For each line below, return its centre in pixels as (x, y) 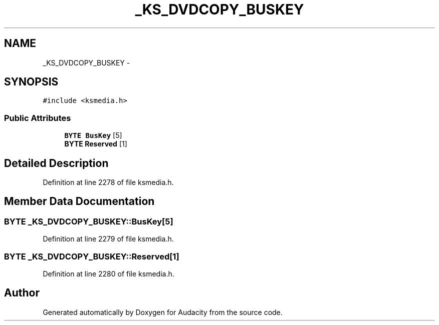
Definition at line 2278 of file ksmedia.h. (108, 182)
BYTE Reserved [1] (96, 144)
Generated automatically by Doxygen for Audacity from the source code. (163, 312)
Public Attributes (38, 118)
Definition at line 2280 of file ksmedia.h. (108, 274)
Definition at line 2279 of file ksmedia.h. (108, 239)
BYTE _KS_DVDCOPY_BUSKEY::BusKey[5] (89, 221)
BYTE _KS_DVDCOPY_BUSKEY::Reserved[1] (92, 256)
